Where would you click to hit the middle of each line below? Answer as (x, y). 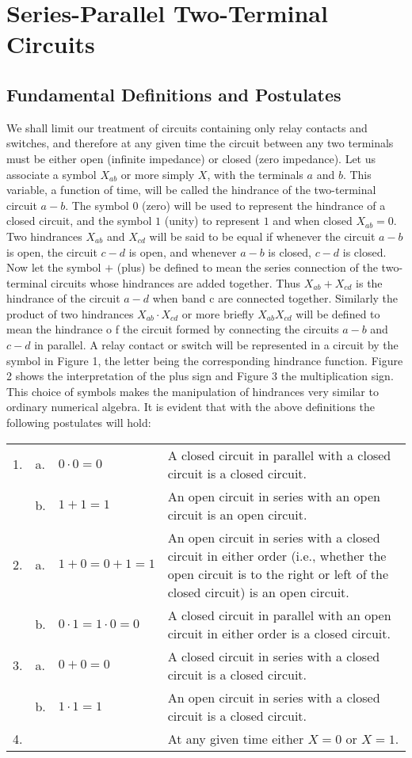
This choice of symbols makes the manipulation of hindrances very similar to (193, 391)
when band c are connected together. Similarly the (275, 298)
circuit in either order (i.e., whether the (277, 555)
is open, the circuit (52, 251)
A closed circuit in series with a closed (274, 656)
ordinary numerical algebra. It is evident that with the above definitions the (191, 407)
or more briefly (218, 313)
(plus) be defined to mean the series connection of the (247, 267)
